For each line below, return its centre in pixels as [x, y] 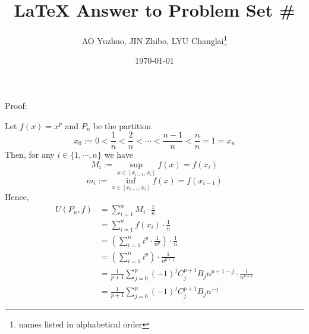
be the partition [122, 125]
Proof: [16, 105]
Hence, [17, 197]
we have [119, 154]
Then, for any [30, 154]
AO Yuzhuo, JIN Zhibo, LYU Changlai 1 [154, 40]
